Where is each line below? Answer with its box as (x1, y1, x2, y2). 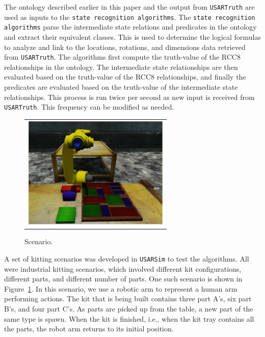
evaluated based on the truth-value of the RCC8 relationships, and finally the (4, 71, 246, 82)
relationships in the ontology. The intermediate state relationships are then (4, 61, 238, 72)
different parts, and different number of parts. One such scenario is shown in (4, 273, 243, 284)
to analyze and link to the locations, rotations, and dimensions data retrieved (4, 41, 246, 52)
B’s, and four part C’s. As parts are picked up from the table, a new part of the (4, 303, 253, 314)
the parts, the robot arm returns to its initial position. (4, 323, 174, 334)
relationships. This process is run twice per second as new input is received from (4, 91, 255, 102)
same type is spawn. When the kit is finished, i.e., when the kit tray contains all (4, 313, 254, 324)
